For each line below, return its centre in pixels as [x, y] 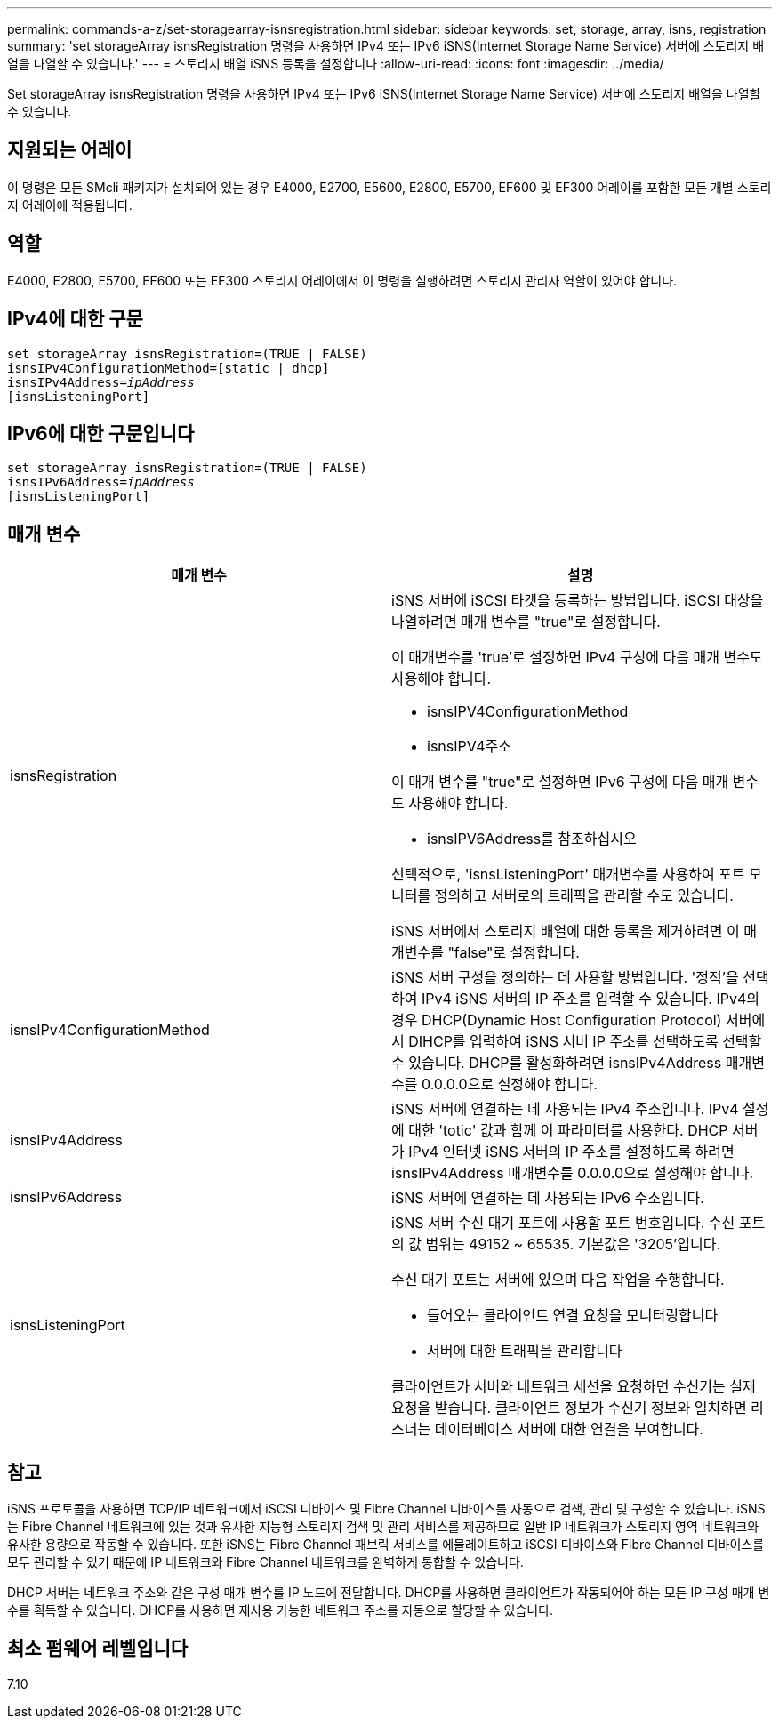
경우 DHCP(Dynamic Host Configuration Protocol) [557, 1020]
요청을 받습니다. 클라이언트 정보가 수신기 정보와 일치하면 [569, 1408]
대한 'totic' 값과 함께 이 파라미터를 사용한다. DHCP [568, 1131]
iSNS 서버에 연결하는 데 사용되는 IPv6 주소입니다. [548, 1198]
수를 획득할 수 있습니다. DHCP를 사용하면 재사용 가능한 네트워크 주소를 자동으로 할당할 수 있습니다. [281, 1610]
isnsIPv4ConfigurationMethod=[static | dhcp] [169, 368]
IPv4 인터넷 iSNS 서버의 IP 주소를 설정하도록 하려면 [571, 1152]
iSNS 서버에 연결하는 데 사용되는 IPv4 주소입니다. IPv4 [565, 1109]
